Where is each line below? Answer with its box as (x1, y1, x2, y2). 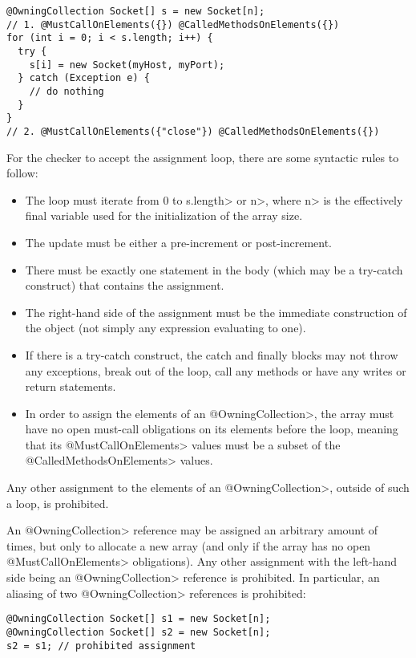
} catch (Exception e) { (18, 72, 150, 84)
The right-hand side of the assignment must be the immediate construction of (25, 303, 407, 320)
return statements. (25, 378, 116, 395)
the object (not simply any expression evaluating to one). (25, 319, 306, 336)
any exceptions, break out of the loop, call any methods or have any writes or (25, 362, 406, 379)
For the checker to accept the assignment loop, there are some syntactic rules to (6, 148, 399, 165)
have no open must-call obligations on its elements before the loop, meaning (25, 420, 398, 437)
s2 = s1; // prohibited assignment (6, 640, 196, 652)
